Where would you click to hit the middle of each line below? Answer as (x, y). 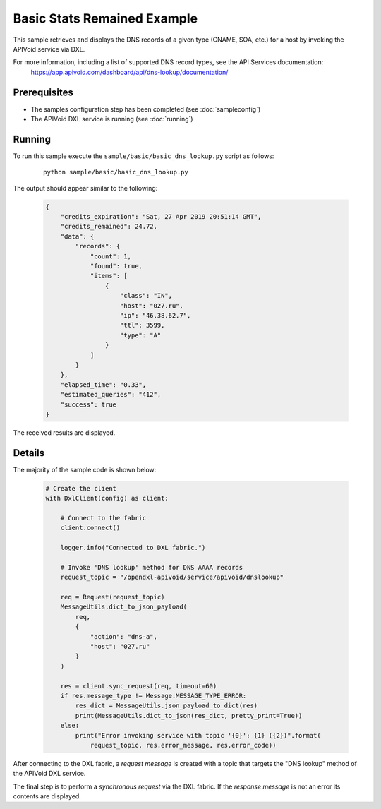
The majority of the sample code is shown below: (85, 469)
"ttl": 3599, (143, 325)
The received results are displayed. (64, 432)
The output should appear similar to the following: (85, 188)
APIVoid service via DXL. (49, 49)
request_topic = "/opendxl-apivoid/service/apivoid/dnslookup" (172, 577)
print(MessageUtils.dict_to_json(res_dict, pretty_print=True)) (189, 715)
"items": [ (109, 276)
